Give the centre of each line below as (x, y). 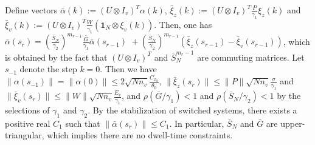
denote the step (48, 69)
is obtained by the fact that (56, 57)
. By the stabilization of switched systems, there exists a (192, 110)
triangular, (25, 135)
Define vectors (31, 10)
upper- (293, 123)
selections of (27, 110)
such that (83, 123)
